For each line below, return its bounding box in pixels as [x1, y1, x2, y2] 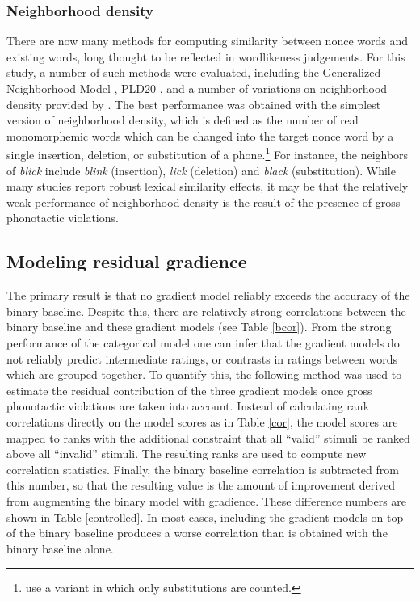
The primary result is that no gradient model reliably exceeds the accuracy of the [6, 287, 410, 304]
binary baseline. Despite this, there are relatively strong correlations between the [6, 302, 406, 319]
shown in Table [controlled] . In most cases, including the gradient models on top [6, 508, 404, 525]
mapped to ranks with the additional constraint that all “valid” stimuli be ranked [6, 429, 410, 446]
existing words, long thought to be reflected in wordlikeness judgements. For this [6, 48, 405, 65]
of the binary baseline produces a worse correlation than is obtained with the [6, 524, 388, 541]
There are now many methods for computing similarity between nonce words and [6, 32, 409, 49]
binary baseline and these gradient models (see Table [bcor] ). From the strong [6, 318, 392, 335]
